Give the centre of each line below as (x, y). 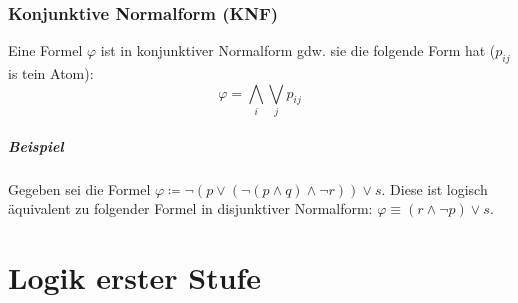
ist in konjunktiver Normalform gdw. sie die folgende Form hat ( (298, 50)
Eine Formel (45, 50)
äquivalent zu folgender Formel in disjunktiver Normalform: (190, 208)
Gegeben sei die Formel (79, 188)
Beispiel (36, 145)
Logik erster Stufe (135, 276)
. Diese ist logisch (434, 188)
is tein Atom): (51, 73)
